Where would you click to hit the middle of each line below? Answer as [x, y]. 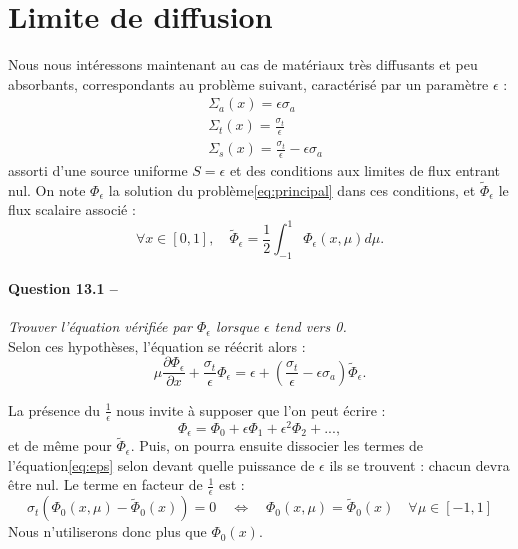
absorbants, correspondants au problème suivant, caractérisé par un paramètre [248, 83]
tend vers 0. [310, 326]
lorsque [237, 326]
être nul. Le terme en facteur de [105, 484]
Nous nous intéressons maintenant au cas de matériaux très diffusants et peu [243, 64]
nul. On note [47, 189]
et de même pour [60, 445]
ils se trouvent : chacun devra [419, 464]
